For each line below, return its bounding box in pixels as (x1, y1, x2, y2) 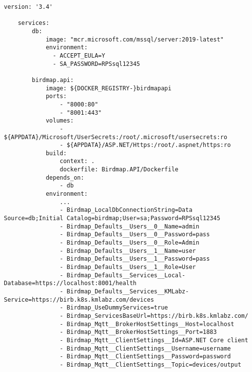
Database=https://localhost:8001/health (4, 280, 137, 287)
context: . (59, 158, 95, 165)
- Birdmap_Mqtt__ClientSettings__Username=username (59, 345, 231, 352)
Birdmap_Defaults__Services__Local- (66, 271, 186, 279)
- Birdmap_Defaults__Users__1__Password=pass (59, 255, 210, 263)
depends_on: (45, 174, 84, 181)
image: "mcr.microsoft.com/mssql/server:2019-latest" (45, 36, 224, 43)
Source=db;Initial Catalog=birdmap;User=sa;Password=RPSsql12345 (4, 215, 220, 222)
